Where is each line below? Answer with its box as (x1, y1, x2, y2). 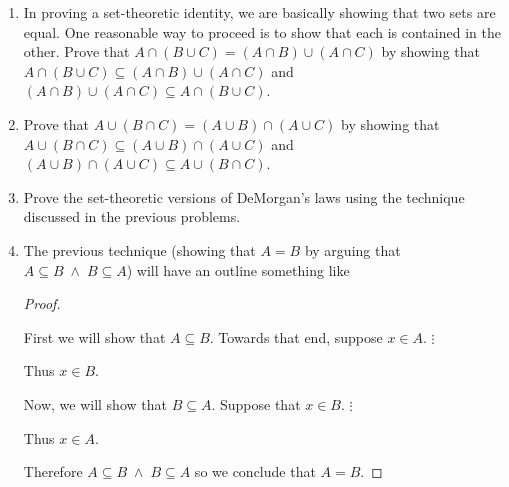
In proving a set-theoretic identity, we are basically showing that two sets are (23, 2, 496, 22)
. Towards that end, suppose (209, 326, 383, 347)
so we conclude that (194, 461, 316, 482)
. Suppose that (211, 393, 301, 414)
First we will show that (23, 326, 166, 347)
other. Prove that (23, 41, 130, 62)
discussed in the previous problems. (23, 206, 241, 227)
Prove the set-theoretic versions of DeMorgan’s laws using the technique (23, 186, 465, 207)
